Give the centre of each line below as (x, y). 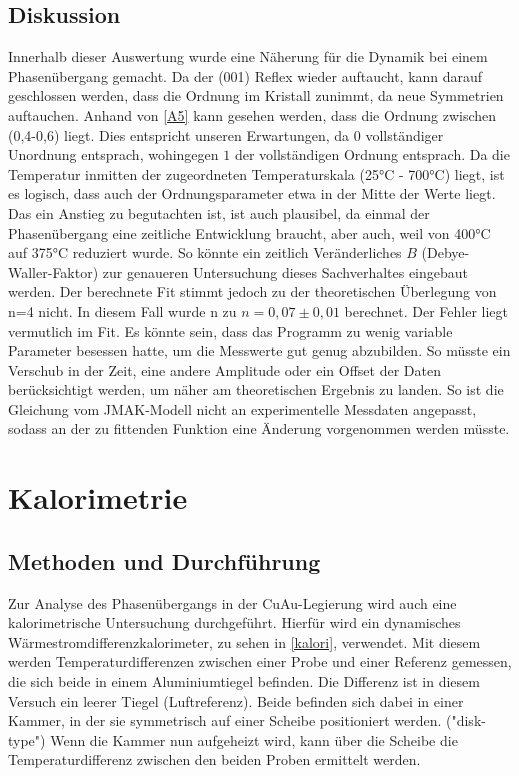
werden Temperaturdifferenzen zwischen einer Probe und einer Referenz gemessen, (260, 661)
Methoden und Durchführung (164, 560)
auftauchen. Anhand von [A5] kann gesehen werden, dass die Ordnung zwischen (252, 114)
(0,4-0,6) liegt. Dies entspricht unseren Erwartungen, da (179, 134)
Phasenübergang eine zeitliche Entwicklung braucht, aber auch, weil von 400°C (249, 232)
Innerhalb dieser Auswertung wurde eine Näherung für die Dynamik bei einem (248, 56)
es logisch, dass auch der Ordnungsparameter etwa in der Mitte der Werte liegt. (252, 193)
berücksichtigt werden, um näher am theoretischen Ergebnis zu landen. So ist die (256, 389)
